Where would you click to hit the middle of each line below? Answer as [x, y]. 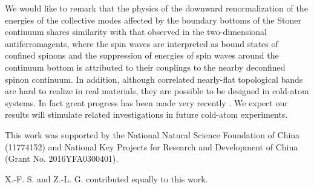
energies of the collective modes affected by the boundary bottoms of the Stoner [153, 20]
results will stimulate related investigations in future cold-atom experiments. [146, 114]
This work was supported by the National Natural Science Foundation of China [152, 134]
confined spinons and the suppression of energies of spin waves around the [142, 55]
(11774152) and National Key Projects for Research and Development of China [152, 146]
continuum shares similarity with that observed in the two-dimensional [136, 32]
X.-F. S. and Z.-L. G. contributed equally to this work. [106, 178]
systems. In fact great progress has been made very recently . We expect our [146, 102]
